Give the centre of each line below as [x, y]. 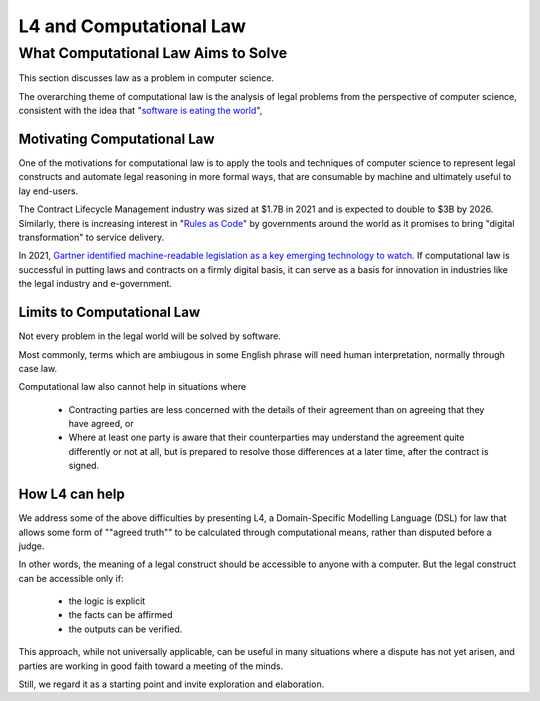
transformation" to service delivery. [91, 237]
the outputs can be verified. [125, 629]
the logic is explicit [107, 601]
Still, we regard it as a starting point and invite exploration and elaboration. [171, 684]
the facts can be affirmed [120, 615]
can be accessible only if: [71, 578]
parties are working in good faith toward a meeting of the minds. [151, 666]
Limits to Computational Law [109, 312]
